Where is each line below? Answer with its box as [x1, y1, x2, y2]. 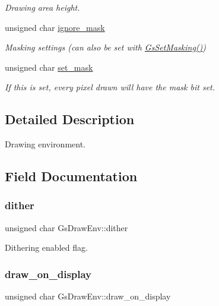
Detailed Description [5, 110, 135, 128]
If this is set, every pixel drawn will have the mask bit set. [5, 81, 215, 93]
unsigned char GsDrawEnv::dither [5, 221, 128, 234]
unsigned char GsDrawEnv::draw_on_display [5, 290, 171, 302]
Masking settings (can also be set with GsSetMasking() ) [5, 41, 207, 53]
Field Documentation [5, 167, 138, 185]
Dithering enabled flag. [5, 241, 88, 254]
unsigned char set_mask [5, 61, 93, 73]
